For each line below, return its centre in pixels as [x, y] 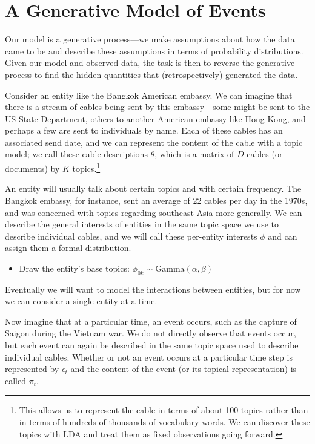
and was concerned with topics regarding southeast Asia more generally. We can [154, 212]
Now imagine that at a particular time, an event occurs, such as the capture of [151, 321]
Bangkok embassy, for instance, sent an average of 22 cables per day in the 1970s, [156, 200]
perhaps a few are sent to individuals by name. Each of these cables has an [144, 130]
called [15, 380]
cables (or [265, 154]
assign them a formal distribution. [68, 248]
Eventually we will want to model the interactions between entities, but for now [153, 289]
